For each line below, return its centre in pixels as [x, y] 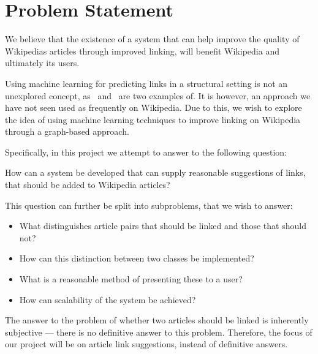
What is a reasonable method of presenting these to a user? [131, 279]
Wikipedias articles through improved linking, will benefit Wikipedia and [142, 51]
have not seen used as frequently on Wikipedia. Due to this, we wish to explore [153, 107]
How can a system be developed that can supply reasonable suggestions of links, [155, 172]
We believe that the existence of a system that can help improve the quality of [152, 39]
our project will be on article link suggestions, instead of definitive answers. [146, 344]
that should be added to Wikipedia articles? [88, 185]
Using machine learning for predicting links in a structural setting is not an [146, 83]
